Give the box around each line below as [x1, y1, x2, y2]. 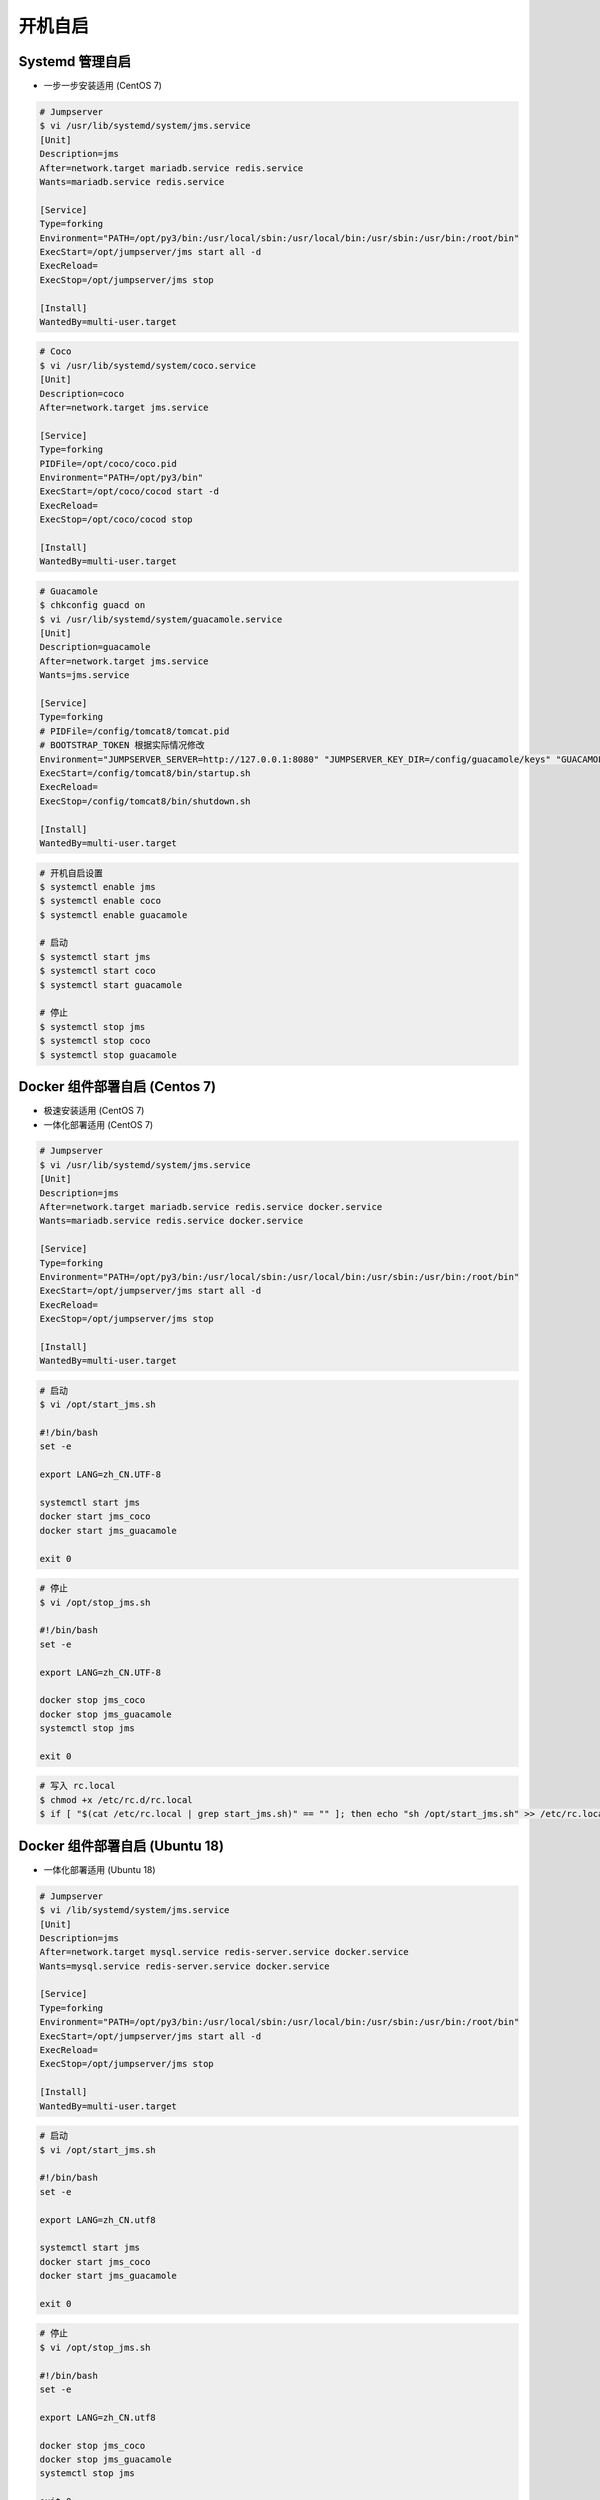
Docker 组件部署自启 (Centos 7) [18, 1078, 217, 1095]
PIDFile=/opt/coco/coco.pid [39, 458, 177, 469]
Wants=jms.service [39, 670, 130, 681]
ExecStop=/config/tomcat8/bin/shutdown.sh [39, 795, 251, 807]
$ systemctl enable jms [39, 881, 157, 892]
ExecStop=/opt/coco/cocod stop [39, 514, 194, 525]
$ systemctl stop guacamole [39, 1049, 177, 1060]
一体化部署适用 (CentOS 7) [43, 1118, 154, 1130]
